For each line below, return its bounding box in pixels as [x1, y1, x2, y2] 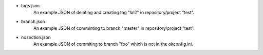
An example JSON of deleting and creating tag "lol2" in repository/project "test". [33, 10, 195, 16]
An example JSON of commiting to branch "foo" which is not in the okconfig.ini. [33, 41, 193, 47]
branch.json [21, 18, 45, 24]
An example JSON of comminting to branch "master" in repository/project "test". [33, 25, 195, 31]
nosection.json [21, 34, 51, 40]
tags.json [21, 3, 40, 8]
